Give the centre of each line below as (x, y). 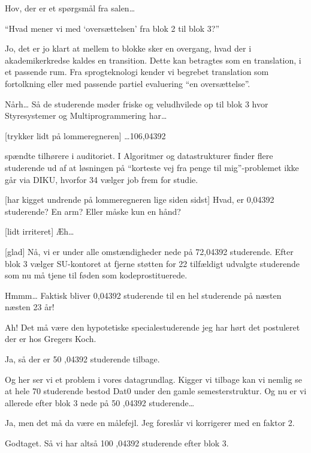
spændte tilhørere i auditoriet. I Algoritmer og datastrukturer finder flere (139, 156)
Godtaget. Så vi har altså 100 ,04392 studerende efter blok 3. (117, 443)
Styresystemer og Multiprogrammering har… (86, 115)
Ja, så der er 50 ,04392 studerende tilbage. (82, 359)
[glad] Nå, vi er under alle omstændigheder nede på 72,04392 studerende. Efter (149, 251)
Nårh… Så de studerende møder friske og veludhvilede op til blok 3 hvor (137, 103)
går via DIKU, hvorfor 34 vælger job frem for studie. (102, 179)
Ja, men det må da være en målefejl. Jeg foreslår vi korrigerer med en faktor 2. (150, 423)
